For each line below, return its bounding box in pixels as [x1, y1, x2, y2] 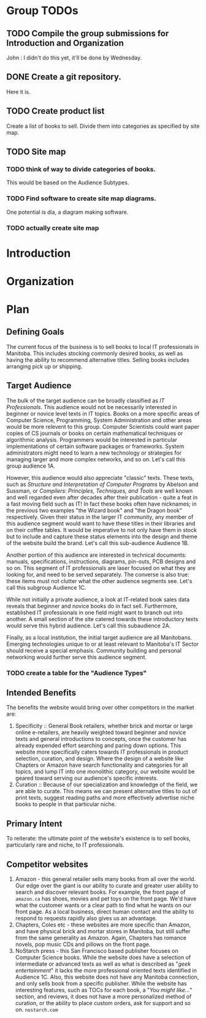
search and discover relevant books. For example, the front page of [15, 888, 186, 896]
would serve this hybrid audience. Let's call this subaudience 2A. [6, 622, 171, 629]
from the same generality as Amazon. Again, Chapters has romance [15, 934, 187, 942]
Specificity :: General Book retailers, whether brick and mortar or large [15, 722, 193, 730]
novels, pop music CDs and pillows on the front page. [15, 941, 151, 948]
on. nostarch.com [15, 1006, 58, 1014]
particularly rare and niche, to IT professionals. [6, 841, 124, 848]
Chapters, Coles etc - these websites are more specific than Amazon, [15, 921, 191, 928]
